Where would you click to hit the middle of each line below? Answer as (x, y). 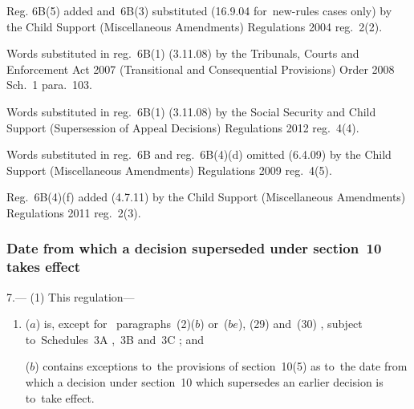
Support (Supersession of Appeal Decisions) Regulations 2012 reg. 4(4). (183, 127)
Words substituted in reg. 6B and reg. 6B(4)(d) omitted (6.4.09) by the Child (199, 154)
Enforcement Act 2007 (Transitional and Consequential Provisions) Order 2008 (201, 69)
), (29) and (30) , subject (300, 324)
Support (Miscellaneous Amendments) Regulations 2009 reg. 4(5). (169, 170)
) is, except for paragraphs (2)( (116, 324)
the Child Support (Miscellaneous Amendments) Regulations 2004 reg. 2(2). (195, 26)
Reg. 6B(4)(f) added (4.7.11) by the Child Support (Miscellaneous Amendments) (206, 197)
